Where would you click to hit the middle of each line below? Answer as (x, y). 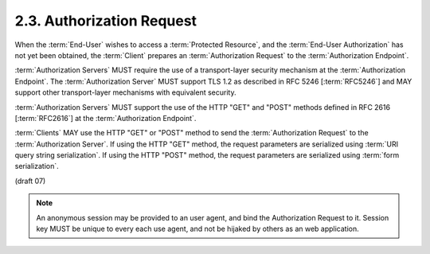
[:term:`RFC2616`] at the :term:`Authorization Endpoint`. (106, 118)
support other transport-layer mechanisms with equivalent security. (125, 92)
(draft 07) (30, 181)
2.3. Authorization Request (106, 21)
